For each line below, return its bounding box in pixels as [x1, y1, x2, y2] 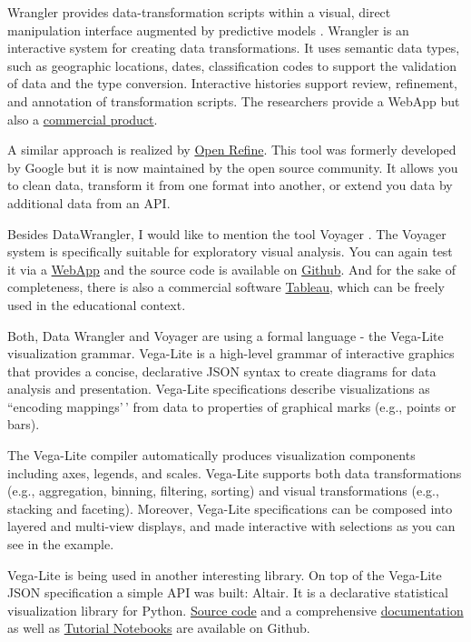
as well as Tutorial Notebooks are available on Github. [7, 618, 310, 637]
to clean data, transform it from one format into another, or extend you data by [7, 176, 453, 195]
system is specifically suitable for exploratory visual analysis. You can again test [7, 242, 453, 261]
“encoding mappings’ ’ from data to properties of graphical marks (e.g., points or [7, 396, 456, 416]
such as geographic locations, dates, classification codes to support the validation [7, 55, 456, 75]
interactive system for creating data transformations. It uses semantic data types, [7, 38, 460, 57]
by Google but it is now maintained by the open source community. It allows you [7, 157, 458, 176]
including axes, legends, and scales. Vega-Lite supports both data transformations [7, 463, 462, 482]
